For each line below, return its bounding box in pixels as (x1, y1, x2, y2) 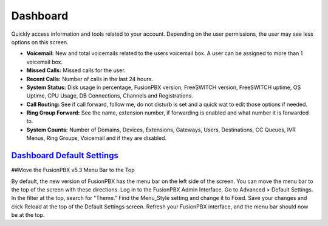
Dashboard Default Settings (11, 150, 118, 161)
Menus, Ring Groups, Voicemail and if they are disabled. (26, 135, 167, 142)
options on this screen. (11, 38, 69, 45)
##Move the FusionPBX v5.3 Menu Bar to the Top (11, 167, 135, 174)
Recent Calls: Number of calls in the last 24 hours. (26, 75, 153, 82)
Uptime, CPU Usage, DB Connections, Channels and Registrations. (26, 92, 194, 99)
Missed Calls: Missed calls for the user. (26, 67, 126, 74)
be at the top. (11, 211, 45, 219)
